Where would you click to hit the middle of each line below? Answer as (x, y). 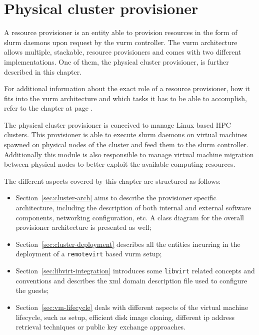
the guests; (32, 290)
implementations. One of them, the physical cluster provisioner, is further (116, 61)
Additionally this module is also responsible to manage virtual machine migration (129, 154)
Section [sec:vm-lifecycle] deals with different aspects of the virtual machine (132, 307)
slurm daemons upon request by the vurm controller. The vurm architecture (121, 42)
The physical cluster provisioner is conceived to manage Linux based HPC (117, 124)
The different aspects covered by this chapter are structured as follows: (112, 181)
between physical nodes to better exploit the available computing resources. (120, 164)
